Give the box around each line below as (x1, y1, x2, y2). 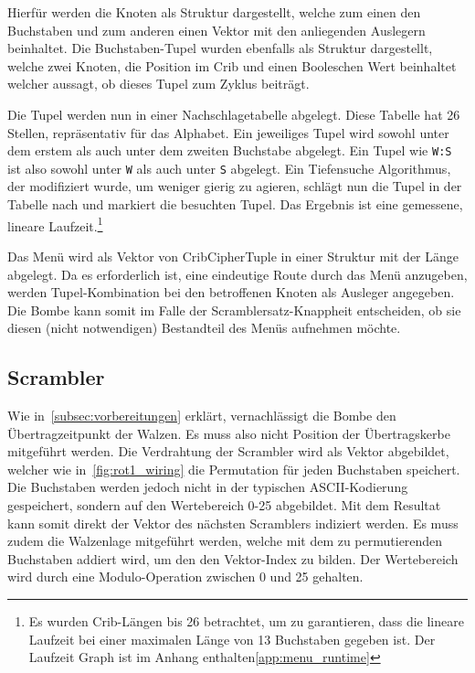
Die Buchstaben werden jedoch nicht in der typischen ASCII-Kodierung (7, 477, 408, 497)
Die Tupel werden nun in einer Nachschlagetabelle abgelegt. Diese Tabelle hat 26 (7, 104, 460, 123)
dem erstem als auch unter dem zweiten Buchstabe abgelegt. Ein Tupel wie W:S (7, 141, 452, 160)
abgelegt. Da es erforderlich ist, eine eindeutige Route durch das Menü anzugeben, (7, 264, 468, 283)
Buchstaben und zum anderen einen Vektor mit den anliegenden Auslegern (7, 20, 426, 39)
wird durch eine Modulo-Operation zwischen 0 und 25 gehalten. (7, 567, 364, 586)
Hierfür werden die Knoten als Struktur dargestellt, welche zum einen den (7, 3, 421, 21)
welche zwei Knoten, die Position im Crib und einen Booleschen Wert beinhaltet (7, 56, 457, 75)
